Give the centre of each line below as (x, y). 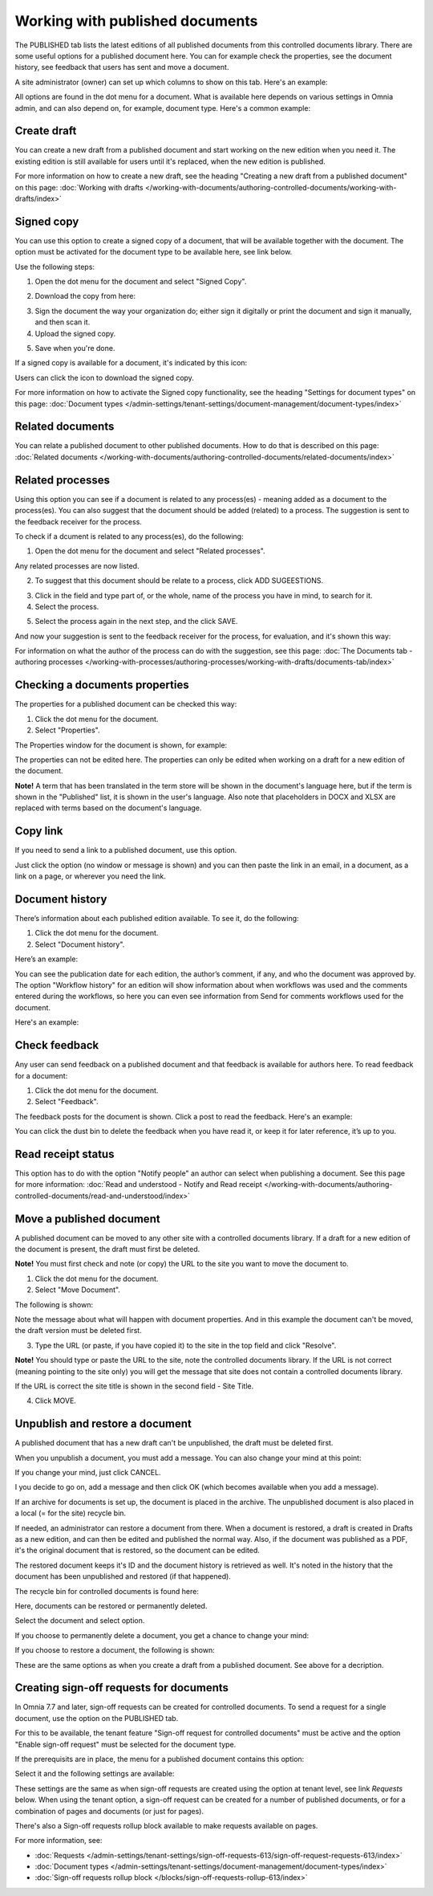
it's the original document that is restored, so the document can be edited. (138, 1551)
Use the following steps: (55, 267)
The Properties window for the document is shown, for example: (121, 745)
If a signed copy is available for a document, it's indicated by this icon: (131, 363)
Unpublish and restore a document (103, 1424)
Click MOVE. (55, 1401)
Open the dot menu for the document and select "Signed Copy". (141, 282)
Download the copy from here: (85, 296)
